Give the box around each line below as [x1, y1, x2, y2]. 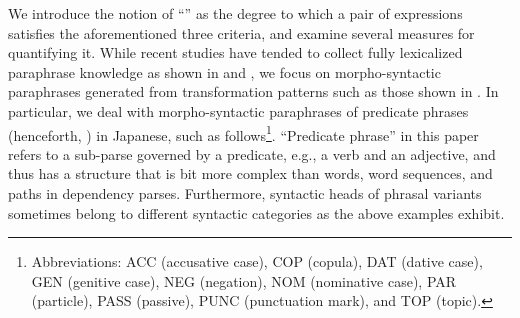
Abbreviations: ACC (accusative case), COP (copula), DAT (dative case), [31, 251, 483, 272]
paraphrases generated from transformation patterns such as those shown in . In [8, 81, 499, 102]
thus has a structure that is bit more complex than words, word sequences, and [8, 163, 493, 184]
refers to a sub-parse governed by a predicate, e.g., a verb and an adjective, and [8, 143, 496, 164]
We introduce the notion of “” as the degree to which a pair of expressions [8, 3, 463, 23]
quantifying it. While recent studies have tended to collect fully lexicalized [8, 42, 463, 63]
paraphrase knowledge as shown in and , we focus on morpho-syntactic [8, 61, 441, 82]
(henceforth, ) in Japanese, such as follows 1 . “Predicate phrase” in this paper [8, 121, 479, 145]
